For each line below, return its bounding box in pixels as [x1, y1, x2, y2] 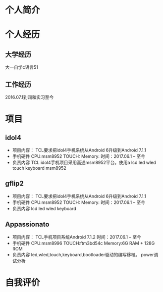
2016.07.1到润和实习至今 [5, 95, 54, 100]
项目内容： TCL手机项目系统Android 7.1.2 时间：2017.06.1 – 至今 [12, 234, 141, 240]
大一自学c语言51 [5, 64, 38, 70]
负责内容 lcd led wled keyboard [12, 205, 76, 211]
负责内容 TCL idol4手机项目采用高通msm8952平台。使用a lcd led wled [12, 159, 156, 165]
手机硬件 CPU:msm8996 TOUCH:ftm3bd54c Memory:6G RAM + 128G [12, 240, 155, 246]
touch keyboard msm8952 [12, 165, 66, 171]
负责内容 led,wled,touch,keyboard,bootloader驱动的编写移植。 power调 [12, 251, 159, 257]
